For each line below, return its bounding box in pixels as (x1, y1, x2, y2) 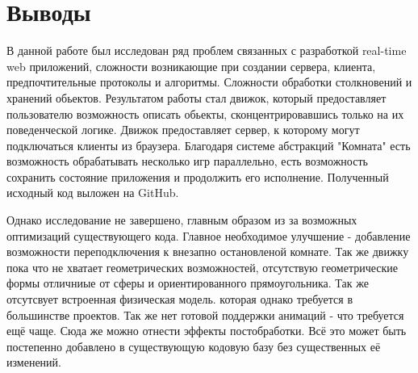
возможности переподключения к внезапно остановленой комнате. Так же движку (6, 243, 409, 260)
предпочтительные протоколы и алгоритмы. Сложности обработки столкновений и (6, 73, 412, 90)
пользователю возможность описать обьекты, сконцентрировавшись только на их (6, 105, 404, 122)
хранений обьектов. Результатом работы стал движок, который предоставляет (6, 89, 387, 106)
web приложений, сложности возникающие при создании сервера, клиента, (6, 57, 376, 74)
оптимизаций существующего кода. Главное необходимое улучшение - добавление (6, 227, 411, 244)
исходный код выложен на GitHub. (6, 184, 179, 201)
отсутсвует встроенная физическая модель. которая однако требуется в (6, 291, 353, 308)
